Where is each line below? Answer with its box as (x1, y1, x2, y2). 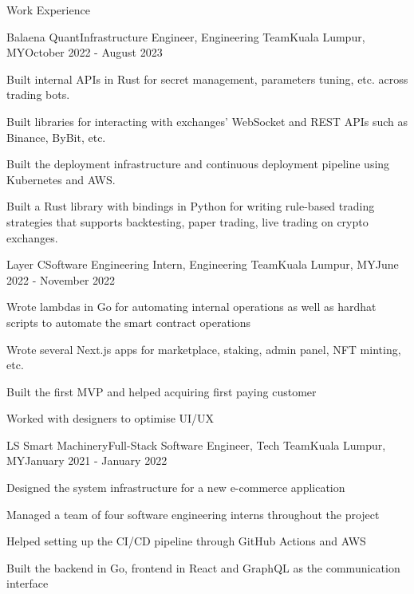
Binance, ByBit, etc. (6, 128, 106, 145)
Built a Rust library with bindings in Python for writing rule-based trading (6, 198, 375, 214)
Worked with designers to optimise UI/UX (6, 410, 215, 427)
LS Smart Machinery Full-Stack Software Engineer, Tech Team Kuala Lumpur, (6, 436, 386, 453)
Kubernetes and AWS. (6, 171, 116, 187)
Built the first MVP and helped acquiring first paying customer (6, 383, 317, 399)
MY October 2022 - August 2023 (6, 44, 163, 61)
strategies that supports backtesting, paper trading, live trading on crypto (6, 213, 369, 230)
